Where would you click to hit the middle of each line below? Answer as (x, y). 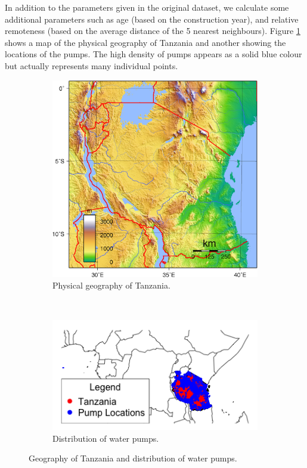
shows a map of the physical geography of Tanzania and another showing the (145, 42)
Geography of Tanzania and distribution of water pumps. (133, 458)
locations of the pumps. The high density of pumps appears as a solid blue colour (153, 54)
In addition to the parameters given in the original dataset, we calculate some (147, 7)
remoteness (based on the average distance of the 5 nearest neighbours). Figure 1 (153, 31)
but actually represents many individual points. (92, 65)
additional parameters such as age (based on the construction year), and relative (152, 19)
